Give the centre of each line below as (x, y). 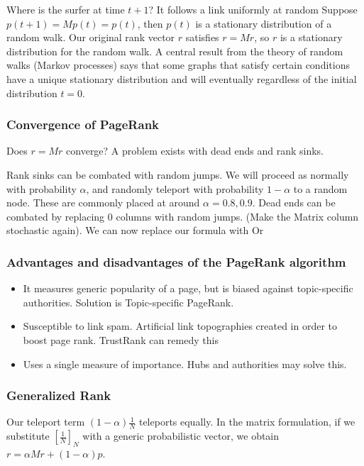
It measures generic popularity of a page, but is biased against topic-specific (188, 288)
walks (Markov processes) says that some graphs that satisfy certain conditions (178, 65)
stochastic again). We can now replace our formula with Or (135, 230)
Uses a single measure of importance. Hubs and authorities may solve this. (185, 364)
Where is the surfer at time (66, 9)
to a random (320, 188)
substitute (28, 436)
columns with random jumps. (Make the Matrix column (237, 216)
